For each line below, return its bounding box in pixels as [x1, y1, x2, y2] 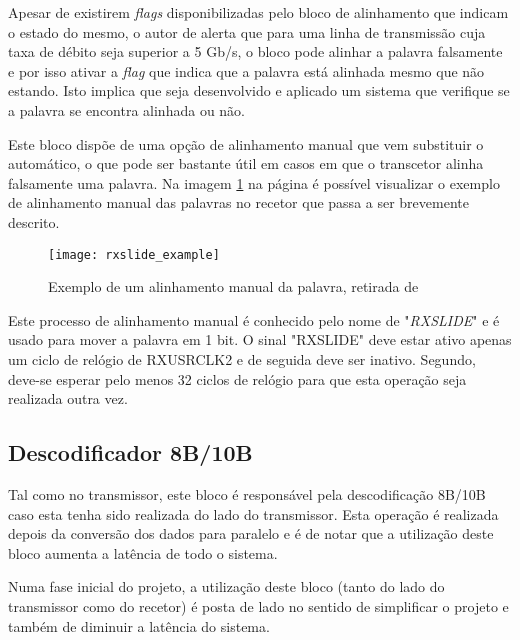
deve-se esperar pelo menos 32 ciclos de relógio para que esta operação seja [8, 368, 467, 389]
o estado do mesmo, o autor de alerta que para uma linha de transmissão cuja [8, 21, 486, 42]
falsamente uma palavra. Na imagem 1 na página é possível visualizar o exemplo [8, 172, 500, 193]
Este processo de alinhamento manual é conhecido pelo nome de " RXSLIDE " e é [8, 309, 500, 330]
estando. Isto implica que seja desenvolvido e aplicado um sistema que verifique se [8, 80, 510, 101]
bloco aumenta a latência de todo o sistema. [8, 542, 278, 563]
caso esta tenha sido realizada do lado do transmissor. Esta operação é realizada [8, 503, 499, 524]
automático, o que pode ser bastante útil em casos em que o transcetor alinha [8, 153, 484, 174]
